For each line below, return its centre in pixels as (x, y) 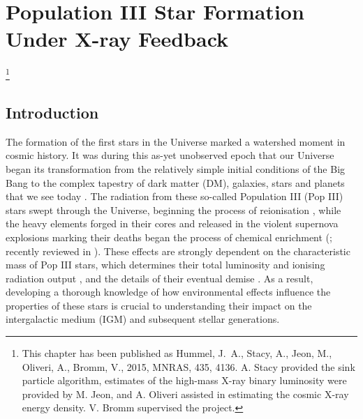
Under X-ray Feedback (117, 39)
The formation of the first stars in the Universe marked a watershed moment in (176, 141)
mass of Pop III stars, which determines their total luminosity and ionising (165, 265)
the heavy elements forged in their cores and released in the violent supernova (172, 223)
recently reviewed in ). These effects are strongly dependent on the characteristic (178, 251)
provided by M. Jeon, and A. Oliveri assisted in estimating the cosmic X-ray (185, 394)
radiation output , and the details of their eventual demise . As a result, (160, 278)
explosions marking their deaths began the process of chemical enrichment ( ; (169, 237)
